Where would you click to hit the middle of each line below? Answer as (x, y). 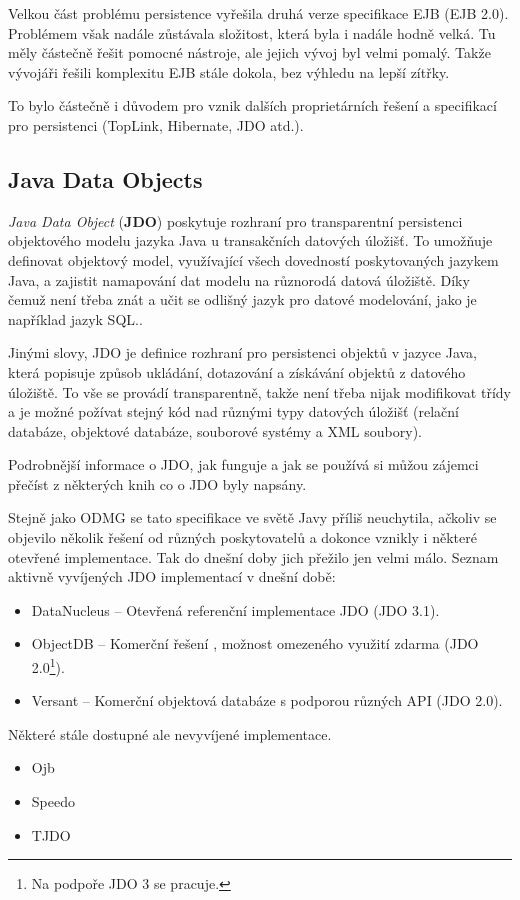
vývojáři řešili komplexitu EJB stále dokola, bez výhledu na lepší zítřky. (229, 71)
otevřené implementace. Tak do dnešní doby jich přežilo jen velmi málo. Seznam (253, 556)
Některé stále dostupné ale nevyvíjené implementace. (170, 733)
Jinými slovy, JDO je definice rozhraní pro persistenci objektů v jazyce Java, (243, 352)
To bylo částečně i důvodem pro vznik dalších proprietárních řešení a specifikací (252, 105)
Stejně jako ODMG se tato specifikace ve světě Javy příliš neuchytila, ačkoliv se (252, 517)
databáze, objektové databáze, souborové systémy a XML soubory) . (215, 430)
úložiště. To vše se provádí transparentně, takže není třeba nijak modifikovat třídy (259, 391)
